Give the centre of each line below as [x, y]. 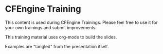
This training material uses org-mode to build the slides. [61, 37]
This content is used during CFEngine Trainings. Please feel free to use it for [81, 22]
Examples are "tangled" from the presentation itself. [57, 46]
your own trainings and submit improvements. [51, 27]
